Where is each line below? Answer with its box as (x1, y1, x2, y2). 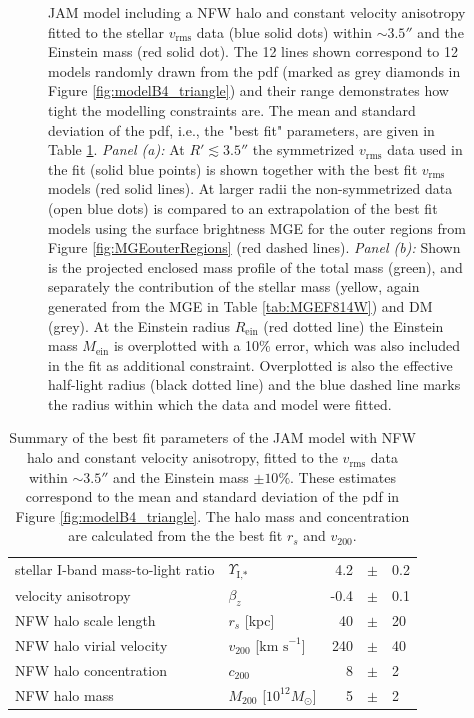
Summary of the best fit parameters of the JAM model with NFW (9, 427, 416, 448)
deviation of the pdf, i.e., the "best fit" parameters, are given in (48, 119, 435, 140)
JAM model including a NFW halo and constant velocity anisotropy (48, 2, 466, 22)
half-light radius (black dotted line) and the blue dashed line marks (48, 374, 461, 395)
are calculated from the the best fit (68, 525, 283, 546)
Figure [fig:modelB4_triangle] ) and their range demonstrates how (48, 80, 449, 101)
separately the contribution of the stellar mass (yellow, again (48, 276, 420, 297)
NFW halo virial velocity (15, 634, 168, 655)
